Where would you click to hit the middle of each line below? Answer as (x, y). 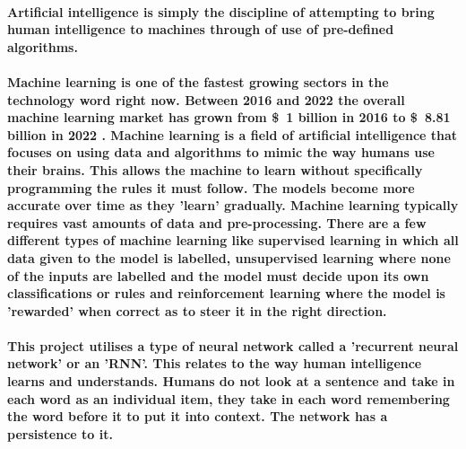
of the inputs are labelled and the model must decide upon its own (218, 275)
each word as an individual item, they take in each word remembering (229, 398)
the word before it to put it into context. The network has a (198, 416)
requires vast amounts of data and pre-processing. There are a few (217, 222)
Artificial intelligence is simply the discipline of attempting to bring (221, 11)
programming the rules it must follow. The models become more (211, 187)
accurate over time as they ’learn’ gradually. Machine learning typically (233, 205)
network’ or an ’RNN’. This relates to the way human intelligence (215, 363)
